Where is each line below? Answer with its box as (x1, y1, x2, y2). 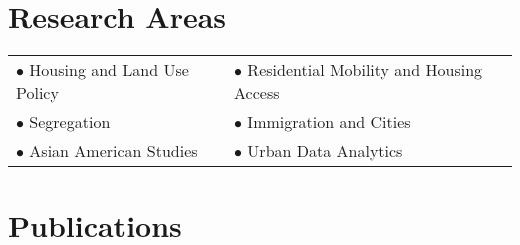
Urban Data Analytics (247, 139, 403, 163)
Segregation (29, 110, 111, 134)
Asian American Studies (29, 139, 198, 163)
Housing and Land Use (29, 58, 189, 82)
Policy (16, 81, 59, 105)
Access (234, 81, 280, 105)
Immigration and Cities (247, 110, 411, 134)
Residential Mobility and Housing (247, 58, 483, 82)
